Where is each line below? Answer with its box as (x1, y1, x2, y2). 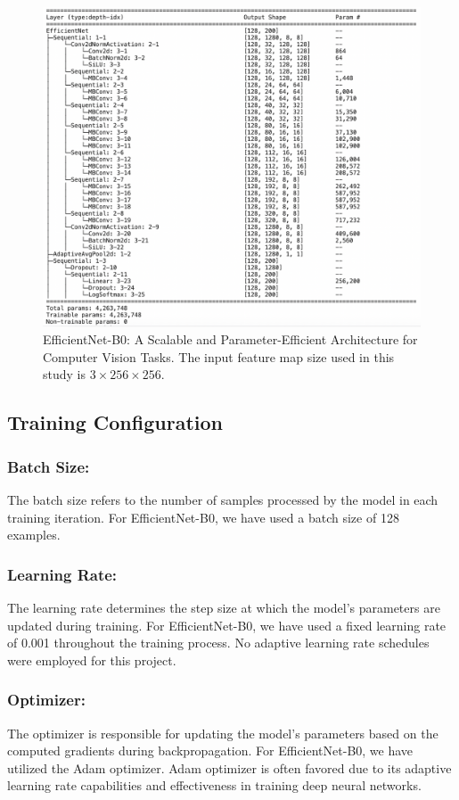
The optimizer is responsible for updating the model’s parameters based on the (7, 723, 439, 742)
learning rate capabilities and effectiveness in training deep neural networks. (7, 776, 422, 795)
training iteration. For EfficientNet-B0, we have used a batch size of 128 (7, 507, 399, 526)
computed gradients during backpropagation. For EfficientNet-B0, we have (7, 741, 414, 760)
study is (43, 365, 86, 384)
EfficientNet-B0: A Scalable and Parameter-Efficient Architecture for (43, 330, 418, 349)
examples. (7, 525, 61, 544)
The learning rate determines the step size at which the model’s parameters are (7, 598, 440, 616)
